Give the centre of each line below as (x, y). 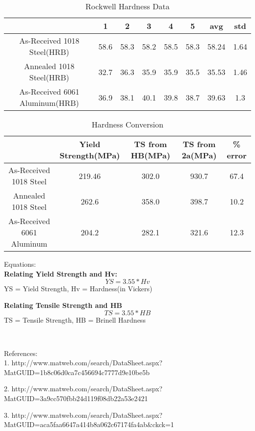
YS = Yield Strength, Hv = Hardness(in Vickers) (78, 289)
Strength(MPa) (90, 155)
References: (21, 353)
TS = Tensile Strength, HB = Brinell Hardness (75, 320)
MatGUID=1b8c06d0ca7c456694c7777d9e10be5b (77, 372)
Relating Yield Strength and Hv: (61, 273)
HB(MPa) (151, 155)
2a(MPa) (199, 155)
